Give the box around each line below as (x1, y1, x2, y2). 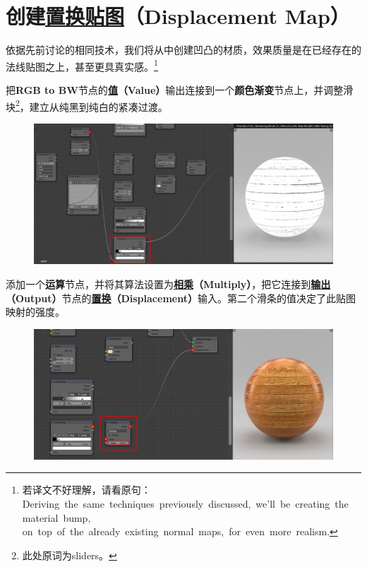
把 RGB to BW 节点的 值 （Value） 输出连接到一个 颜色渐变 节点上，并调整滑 (6, 82, 354, 97)
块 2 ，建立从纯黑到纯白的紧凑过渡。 (6, 97, 168, 114)
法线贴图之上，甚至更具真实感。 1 (6, 56, 158, 73)
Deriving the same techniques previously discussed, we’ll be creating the (22, 496, 349, 511)
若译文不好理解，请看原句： (22, 482, 151, 497)
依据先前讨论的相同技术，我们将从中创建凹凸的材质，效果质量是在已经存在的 (6, 42, 361, 57)
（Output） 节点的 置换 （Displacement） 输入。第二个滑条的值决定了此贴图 (6, 290, 356, 305)
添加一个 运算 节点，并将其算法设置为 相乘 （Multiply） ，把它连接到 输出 (6, 276, 331, 291)
